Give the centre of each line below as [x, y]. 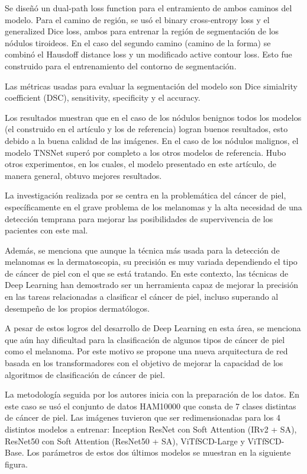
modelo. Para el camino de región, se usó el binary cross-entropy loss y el [137, 19]
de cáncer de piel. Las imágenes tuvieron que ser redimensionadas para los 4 [143, 417]
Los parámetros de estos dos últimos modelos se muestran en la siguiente [159, 452]
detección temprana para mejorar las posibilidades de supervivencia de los [139, 218]
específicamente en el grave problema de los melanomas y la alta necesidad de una [153, 206]
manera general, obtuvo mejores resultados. [83, 175]
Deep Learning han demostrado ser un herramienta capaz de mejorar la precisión [151, 285]
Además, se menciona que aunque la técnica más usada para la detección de [142, 250]
